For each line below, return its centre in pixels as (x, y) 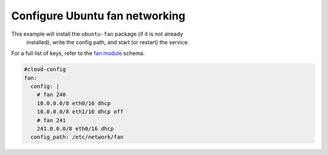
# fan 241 (51, 120)
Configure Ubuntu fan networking (98, 16)
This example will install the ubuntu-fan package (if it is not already (97, 34)
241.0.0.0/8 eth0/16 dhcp (75, 129)
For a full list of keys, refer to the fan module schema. (78, 53)
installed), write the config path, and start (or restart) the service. (108, 42)
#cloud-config (45, 69)
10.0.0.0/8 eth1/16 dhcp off (80, 112)
